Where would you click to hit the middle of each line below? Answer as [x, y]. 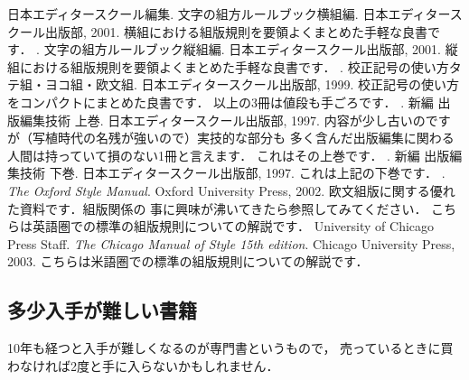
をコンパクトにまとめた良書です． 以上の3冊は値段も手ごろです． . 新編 [220, 102]
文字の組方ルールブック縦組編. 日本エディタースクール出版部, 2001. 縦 [251, 49]
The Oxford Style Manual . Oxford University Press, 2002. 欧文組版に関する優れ [231, 190]
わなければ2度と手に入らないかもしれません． [143, 365]
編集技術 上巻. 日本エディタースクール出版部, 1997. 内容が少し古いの [222, 120]
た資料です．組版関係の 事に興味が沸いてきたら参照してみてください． [217, 208]
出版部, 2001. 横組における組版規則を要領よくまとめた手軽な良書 [236, 31]
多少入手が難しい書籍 [102, 310]
